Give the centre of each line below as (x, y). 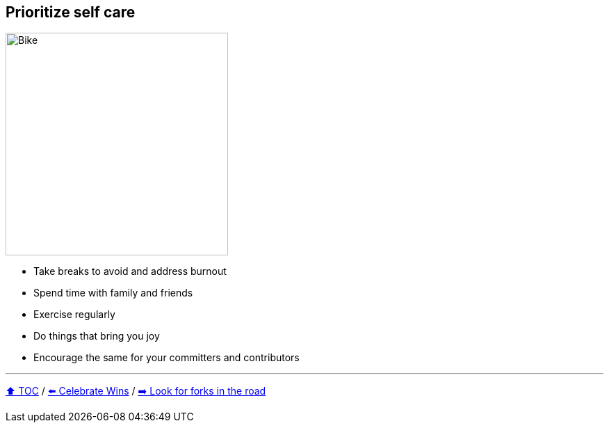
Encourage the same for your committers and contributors (167, 358)
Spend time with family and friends (113, 293)
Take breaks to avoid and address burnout (130, 271)
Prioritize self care (71, 12)
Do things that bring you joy (97, 336)
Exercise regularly (74, 315)
